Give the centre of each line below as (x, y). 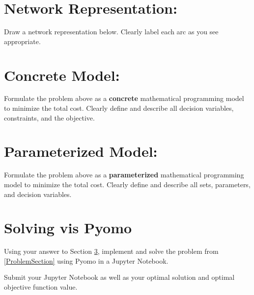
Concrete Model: (62, 75)
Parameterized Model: (81, 151)
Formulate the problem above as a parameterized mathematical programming (124, 175)
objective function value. (41, 287)
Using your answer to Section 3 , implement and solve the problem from (111, 251)
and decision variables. (38, 194)
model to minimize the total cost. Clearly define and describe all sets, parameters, (127, 184)
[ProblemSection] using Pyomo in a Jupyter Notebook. (86, 260)
